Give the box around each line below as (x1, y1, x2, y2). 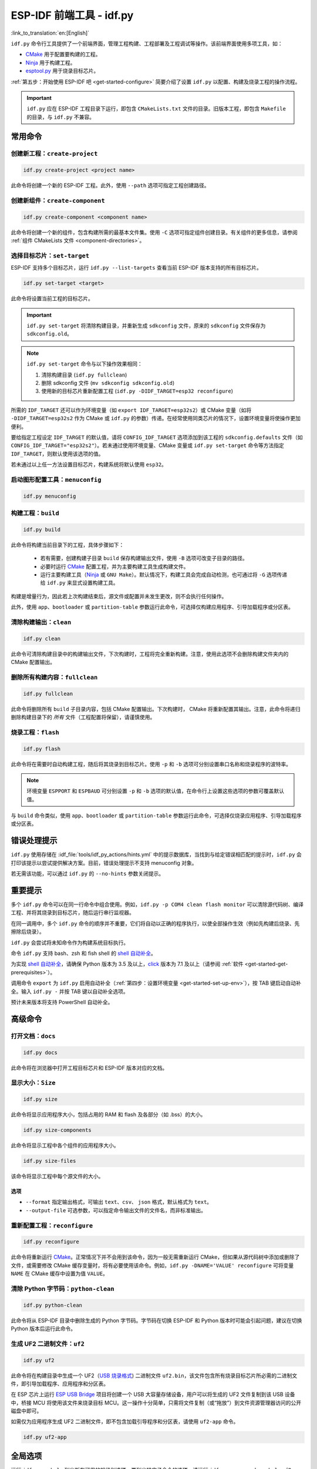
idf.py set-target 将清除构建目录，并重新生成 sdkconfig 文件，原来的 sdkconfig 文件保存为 (26, 322, 266, 329)
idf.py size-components (23, 1127, 92, 1133)
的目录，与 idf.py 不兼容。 (26, 113, 95, 120)
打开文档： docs (11, 1032, 56, 1040)
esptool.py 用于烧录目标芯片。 (25, 68, 99, 75)
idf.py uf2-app (23, 1434, 67, 1441)
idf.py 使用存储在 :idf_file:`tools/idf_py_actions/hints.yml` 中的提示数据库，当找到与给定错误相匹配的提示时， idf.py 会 (11, 851, 302, 858)
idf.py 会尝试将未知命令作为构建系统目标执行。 (11, 939, 129, 946)
